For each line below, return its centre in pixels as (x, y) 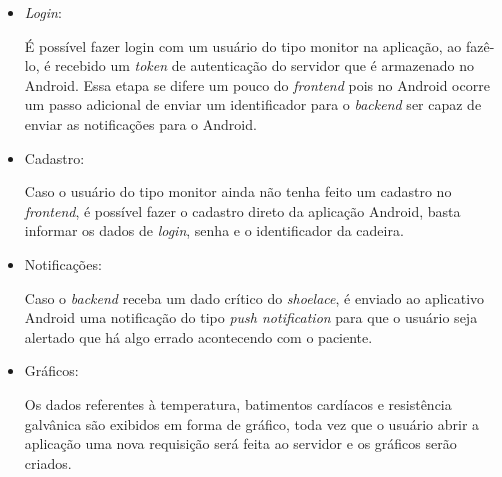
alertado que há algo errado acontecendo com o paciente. (198, 336)
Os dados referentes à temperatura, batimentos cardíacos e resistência (238, 403)
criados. (48, 462)
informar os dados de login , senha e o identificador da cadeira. (214, 230)
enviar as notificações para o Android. (140, 123)
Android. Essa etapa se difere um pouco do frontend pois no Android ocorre (257, 84)
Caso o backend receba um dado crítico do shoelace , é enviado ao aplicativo (254, 297)
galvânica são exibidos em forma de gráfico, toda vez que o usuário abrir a (252, 423)
